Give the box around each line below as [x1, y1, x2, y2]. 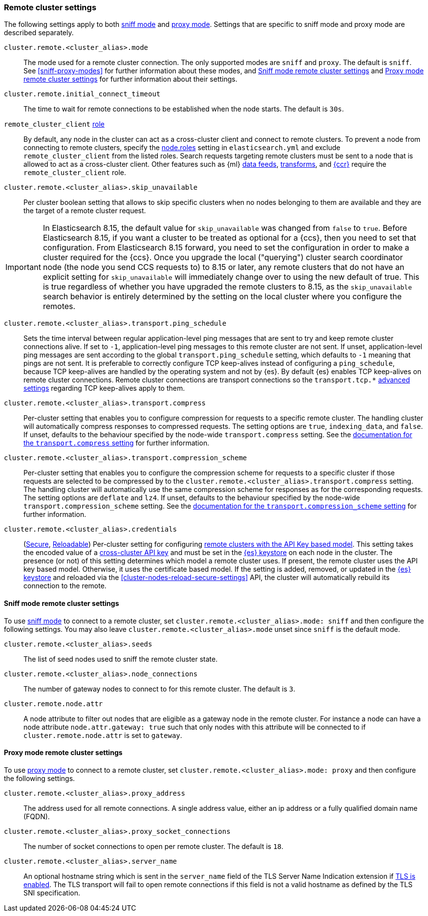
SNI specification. [23, 888, 80, 897]
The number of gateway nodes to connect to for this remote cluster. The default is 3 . [23, 684, 296, 693]
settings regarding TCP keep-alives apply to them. [23, 384, 185, 393]
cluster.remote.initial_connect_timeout [4, 90, 161, 98]
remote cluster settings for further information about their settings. [23, 75, 237, 84]
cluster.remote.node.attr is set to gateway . [23, 731, 182, 739]
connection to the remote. [23, 581, 107, 590]
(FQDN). [23, 812, 50, 821]
